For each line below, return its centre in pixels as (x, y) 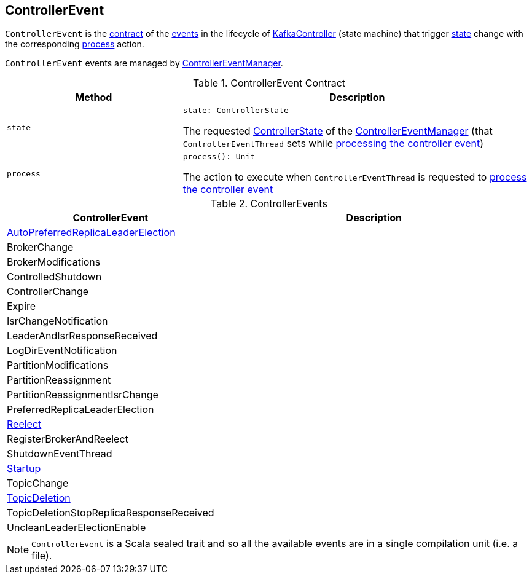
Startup (24, 469)
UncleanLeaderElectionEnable (76, 528)
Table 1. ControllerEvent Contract (269, 83)
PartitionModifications (58, 365)
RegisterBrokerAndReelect (68, 439)
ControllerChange (48, 292)
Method (94, 97)
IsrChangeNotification (57, 321)
